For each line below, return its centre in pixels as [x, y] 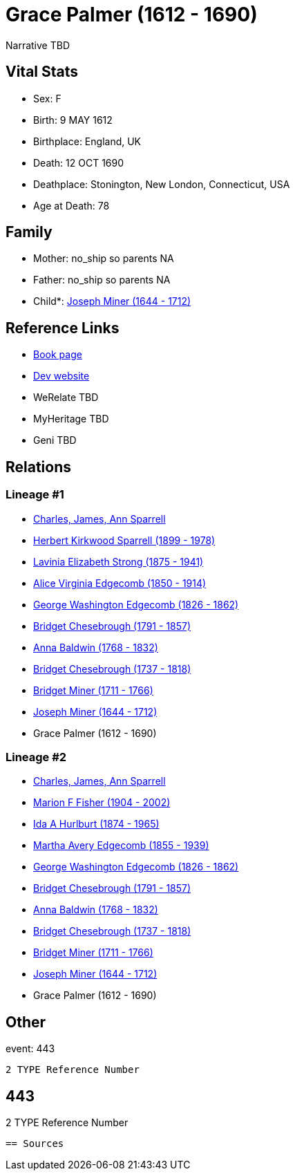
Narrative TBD [38, 45]
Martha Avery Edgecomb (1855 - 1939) [121, 846]
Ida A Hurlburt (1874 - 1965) [96, 824]
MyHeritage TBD [71, 419]
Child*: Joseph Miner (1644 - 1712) [112, 301]
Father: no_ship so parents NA [102, 280]
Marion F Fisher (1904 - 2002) [102, 803]
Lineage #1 [35, 495]
